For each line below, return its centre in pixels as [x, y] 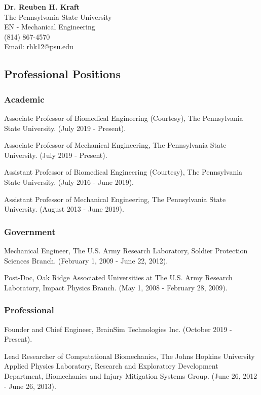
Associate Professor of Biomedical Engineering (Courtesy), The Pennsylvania [124, 118]
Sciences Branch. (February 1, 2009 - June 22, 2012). [86, 260]
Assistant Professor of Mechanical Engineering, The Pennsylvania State [115, 199]
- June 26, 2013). [30, 386]
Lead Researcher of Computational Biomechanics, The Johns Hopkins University [129, 356]
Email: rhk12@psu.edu [39, 46]
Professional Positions [62, 74]
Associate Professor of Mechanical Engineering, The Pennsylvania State [115, 145]
